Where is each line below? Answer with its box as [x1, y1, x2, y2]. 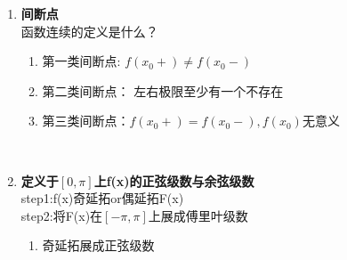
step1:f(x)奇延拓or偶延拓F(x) [20, 189, 184, 207]
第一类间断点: [42, 52, 121, 70]
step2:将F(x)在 [20, 206, 103, 224]
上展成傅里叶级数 [148, 206, 248, 224]
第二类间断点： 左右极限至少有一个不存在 [42, 81, 284, 100]
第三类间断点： [42, 111, 130, 130]
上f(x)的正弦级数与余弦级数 [93, 171, 254, 190]
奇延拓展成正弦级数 [42, 236, 155, 255]
